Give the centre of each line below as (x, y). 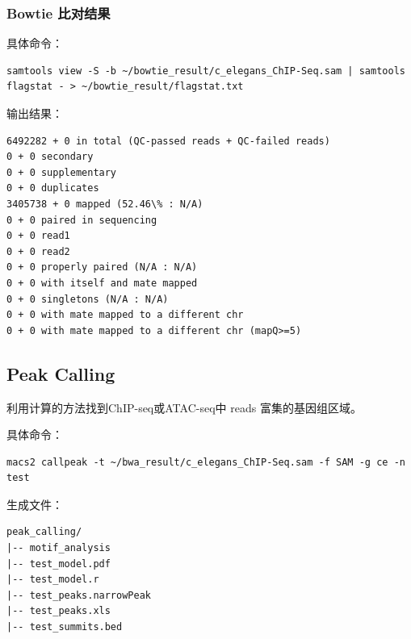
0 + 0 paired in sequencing (82, 220)
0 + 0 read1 (38, 236)
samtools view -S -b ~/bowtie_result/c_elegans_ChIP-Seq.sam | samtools (206, 71)
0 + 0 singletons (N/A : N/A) (88, 299)
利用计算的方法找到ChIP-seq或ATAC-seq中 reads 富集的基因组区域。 (184, 407)
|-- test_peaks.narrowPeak (79, 595)
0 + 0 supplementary (62, 172)
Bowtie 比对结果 (59, 13)
